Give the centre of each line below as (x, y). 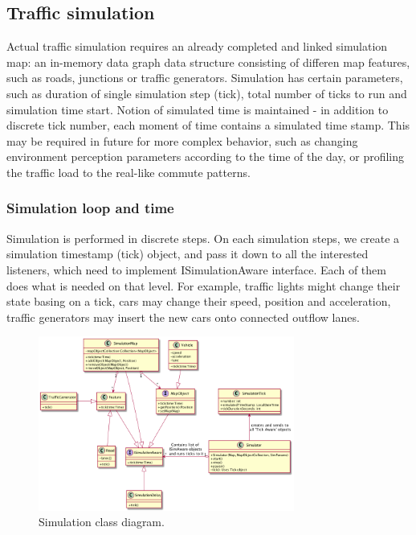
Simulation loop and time (90, 208)
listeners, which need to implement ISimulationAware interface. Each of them (196, 269)
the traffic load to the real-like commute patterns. (128, 172)
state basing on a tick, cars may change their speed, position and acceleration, (199, 301)
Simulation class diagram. (102, 522)
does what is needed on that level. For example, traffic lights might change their (204, 285)
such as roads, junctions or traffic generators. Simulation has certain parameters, (205, 78)
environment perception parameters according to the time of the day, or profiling (206, 156)
